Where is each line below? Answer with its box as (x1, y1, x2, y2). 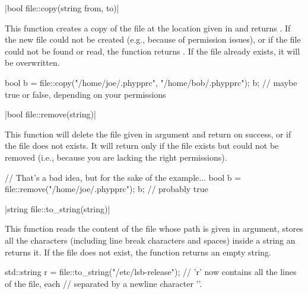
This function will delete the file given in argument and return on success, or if (5, 127, 291, 140)
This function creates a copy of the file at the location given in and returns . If (5, 21, 291, 34)
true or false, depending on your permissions (5, 88, 166, 100)
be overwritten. (5, 56, 60, 69)
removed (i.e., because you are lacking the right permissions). (5, 151, 227, 163)
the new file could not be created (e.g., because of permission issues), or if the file (5, 33, 301, 46)
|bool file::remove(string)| (5, 108, 96, 120)
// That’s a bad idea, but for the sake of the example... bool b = (5, 171, 242, 183)
